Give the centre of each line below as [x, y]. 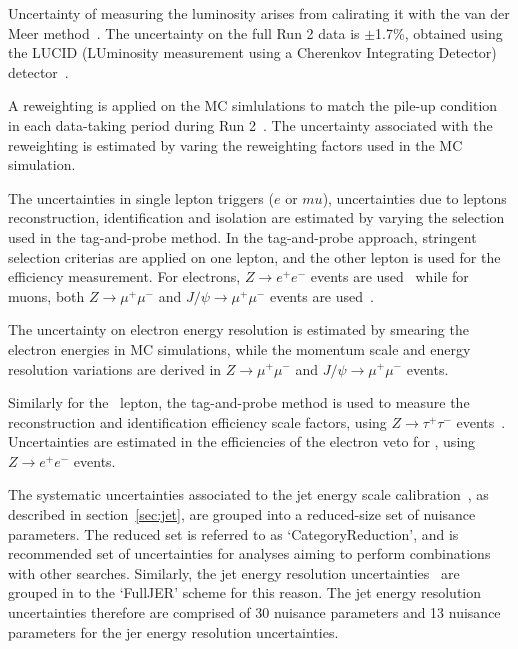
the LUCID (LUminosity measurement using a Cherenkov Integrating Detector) [252, 52]
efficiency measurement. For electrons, [124, 276]
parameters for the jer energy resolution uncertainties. [173, 631]
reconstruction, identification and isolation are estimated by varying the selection [256, 217]
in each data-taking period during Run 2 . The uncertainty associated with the [250, 124]
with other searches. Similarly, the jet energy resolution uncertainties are [234, 572]
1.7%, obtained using [439, 32]
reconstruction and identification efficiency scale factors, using [197, 421]
